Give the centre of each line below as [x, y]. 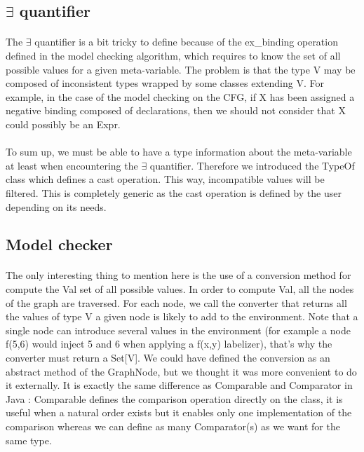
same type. [29, 440]
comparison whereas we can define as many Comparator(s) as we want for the [173, 426]
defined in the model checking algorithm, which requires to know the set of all [173, 55]
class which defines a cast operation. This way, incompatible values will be [165, 179]
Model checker [59, 244]
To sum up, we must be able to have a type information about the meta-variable [179, 152]
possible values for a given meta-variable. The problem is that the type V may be [181, 69]
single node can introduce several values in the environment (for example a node [178, 330]
